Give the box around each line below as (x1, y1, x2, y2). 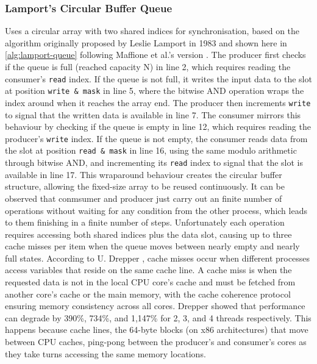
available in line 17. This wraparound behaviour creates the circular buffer (5, 168, 282, 180)
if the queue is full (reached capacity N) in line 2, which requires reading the (5, 60, 291, 73)
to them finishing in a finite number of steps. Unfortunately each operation (5, 216, 285, 229)
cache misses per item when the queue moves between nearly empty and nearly (5, 240, 300, 252)
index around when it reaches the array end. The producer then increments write (5, 96, 311, 109)
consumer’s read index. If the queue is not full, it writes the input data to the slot (5, 72, 312, 85)
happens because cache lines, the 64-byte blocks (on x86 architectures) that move (5, 323, 308, 336)
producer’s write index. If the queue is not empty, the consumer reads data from (5, 132, 308, 145)
